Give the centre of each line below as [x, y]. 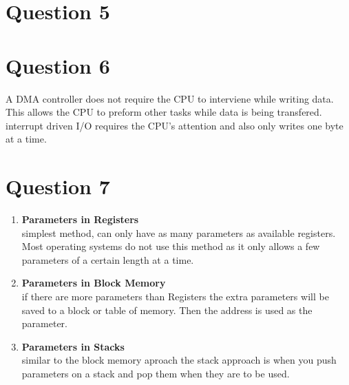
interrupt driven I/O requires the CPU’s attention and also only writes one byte [174, 125]
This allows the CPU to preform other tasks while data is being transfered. [164, 112]
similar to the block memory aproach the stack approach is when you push [179, 360]
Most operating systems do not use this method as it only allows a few [171, 246]
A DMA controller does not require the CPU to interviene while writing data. [170, 98]
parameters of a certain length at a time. [108, 259]
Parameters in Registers [80, 219]
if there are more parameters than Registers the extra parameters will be [175, 296]
